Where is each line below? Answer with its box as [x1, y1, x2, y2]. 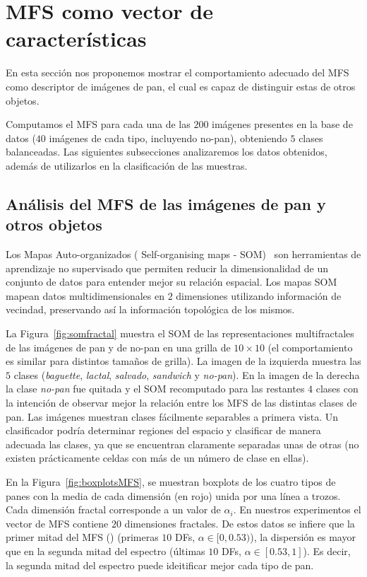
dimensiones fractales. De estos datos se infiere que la [124, 515, 355, 530]
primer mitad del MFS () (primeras [6, 530, 159, 544]
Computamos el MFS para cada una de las [6, 117, 191, 132]
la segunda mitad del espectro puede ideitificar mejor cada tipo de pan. [6, 557, 314, 572]
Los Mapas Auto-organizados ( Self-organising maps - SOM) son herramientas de [6, 247, 361, 262]
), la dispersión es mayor [250, 530, 356, 544]
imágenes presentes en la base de [212, 117, 353, 132]
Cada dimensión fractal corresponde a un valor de [6, 502, 221, 517]
